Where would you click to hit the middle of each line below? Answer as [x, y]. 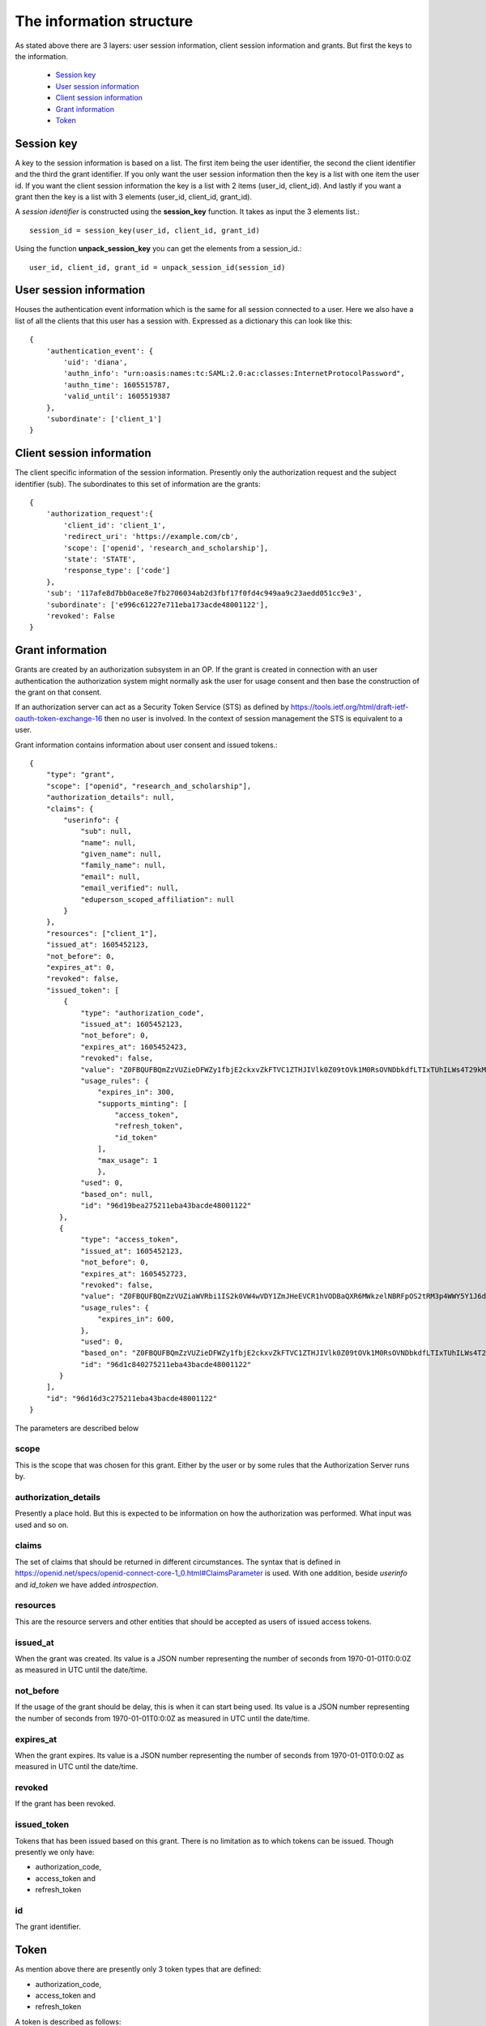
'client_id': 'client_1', [115, 525]
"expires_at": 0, [80, 967]
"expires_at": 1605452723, [134, 1274]
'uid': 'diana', [96, 362]
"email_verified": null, [130, 888]
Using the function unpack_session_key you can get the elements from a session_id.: [158, 249]
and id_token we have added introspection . [87, 1584]
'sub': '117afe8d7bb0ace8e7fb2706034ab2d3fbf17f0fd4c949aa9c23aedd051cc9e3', [204, 593]
